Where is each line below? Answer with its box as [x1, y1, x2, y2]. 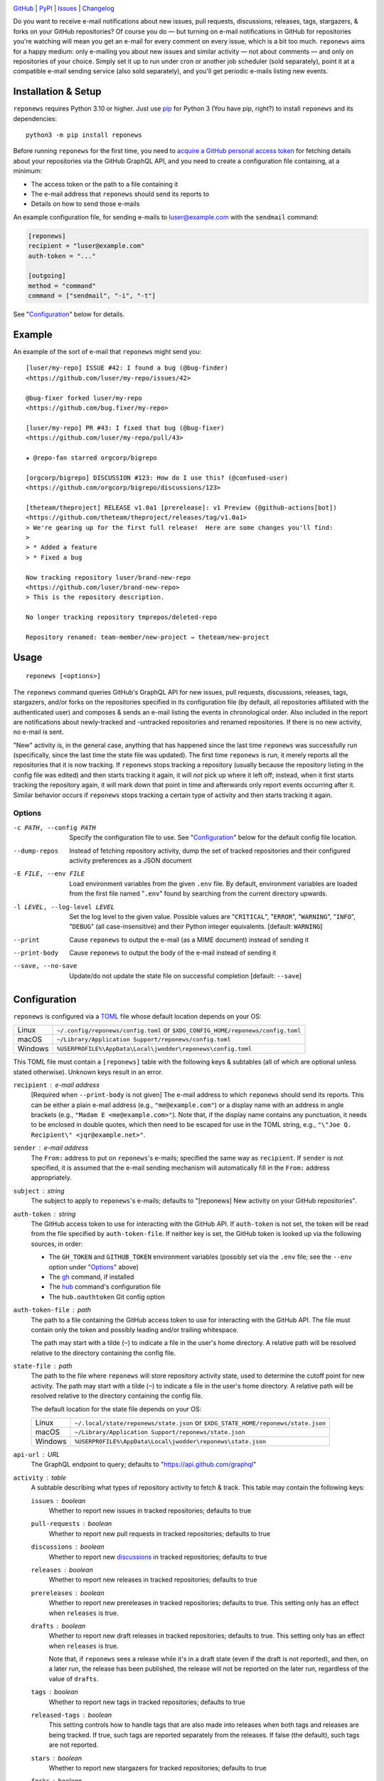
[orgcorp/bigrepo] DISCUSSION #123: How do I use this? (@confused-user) [26, 474, 289, 482]
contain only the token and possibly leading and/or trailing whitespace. [31, 1325, 239, 1334]
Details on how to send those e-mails [31, 199, 140, 208]
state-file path [13, 1361, 73, 1371]
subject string [13, 1186, 65, 1195]
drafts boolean [31, 1621, 86, 1630]
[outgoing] [28, 271, 66, 280]
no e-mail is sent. [13, 727, 64, 737]
